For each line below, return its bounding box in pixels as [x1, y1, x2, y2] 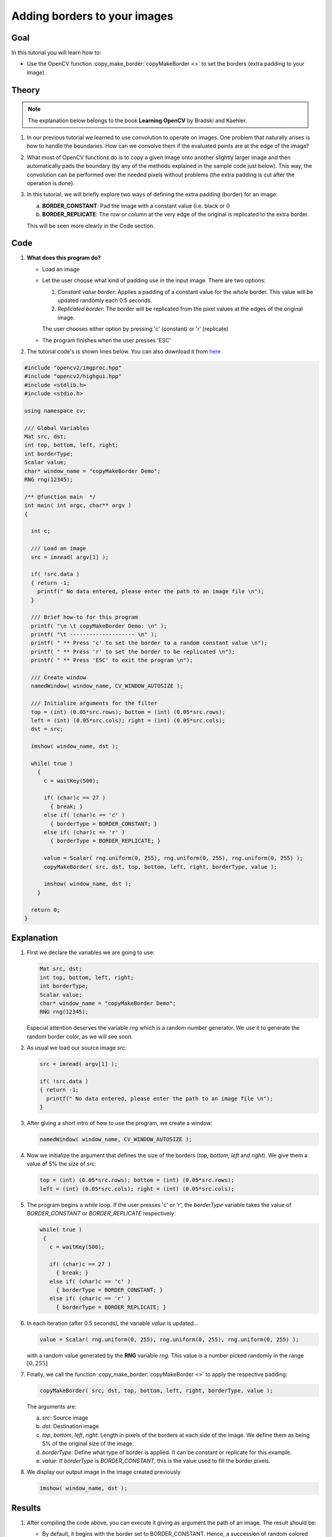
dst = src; [31, 725, 64, 733]
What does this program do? [26, 254, 101, 261]
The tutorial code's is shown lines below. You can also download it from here [26, 347, 221, 355]
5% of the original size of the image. [42, 1440, 135, 1447]
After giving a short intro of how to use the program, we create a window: [26, 1120, 213, 1127]
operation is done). [26, 179, 75, 187]
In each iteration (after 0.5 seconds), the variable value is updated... [26, 1319, 199, 1327]
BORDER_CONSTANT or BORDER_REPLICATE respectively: [26, 1210, 176, 1217]
